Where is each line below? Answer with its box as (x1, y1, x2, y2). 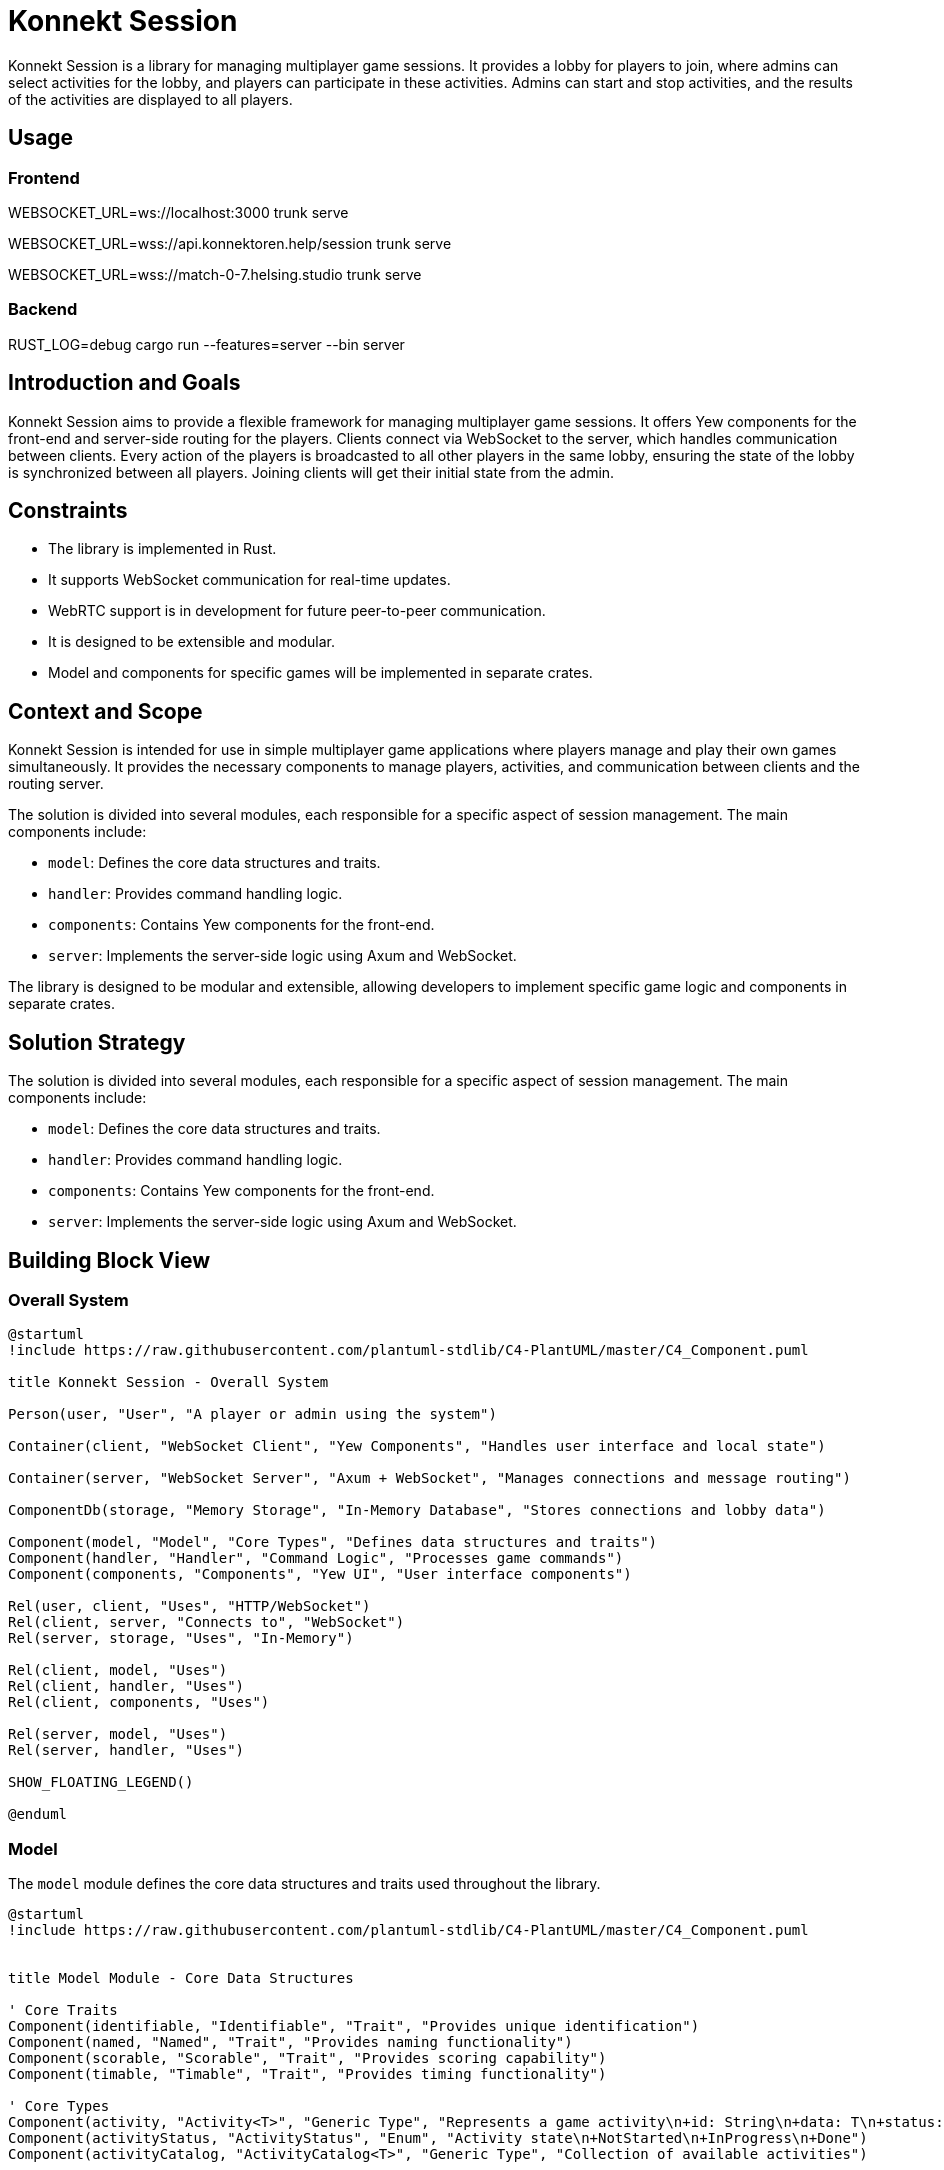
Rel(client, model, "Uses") (8, 1662, 228, 1679)
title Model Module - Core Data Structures (8, 1970, 354, 1987)
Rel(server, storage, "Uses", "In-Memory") (8, 1630, 354, 1647)
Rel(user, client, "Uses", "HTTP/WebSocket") (8, 1598, 371, 1615)
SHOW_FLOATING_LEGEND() (8, 1774, 194, 1791)
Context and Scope (8, 698, 203, 724)
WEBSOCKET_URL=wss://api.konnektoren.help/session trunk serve (8, 234, 452, 252)
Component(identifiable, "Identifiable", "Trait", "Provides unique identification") (8, 2018, 700, 2035)
